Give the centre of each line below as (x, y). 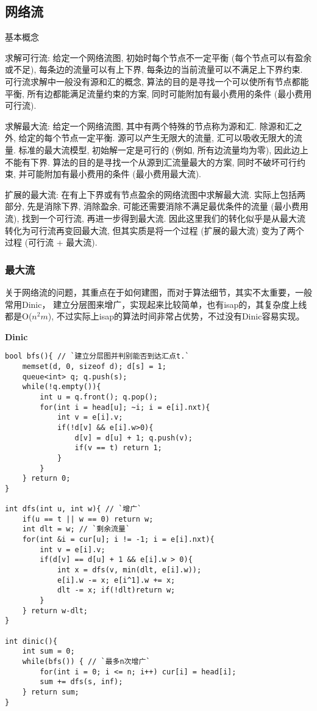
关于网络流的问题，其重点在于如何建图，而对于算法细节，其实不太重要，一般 (158, 292)
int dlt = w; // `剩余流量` (76, 529)
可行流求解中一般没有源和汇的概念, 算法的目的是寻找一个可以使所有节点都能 (157, 81)
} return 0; (46, 479)
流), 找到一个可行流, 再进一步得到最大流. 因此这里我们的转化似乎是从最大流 (155, 218)
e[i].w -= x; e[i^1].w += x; (116, 580)
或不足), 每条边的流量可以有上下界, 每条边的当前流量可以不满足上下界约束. (154, 69)
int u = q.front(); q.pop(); (99, 397)
